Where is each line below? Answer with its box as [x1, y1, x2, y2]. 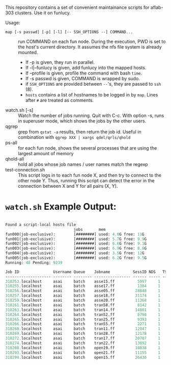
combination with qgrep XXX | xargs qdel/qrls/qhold [18, 134, 131, 140]
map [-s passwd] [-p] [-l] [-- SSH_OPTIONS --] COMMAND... [5, 30, 133, 35]
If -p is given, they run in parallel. [25, 59, 95, 65]
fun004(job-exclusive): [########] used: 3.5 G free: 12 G [5, 251, 145, 256]
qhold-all [5, 156, 24, 162]
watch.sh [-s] [5, 107, 34, 113]
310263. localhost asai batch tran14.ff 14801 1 [5, 307, 160, 312]
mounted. [18, 50, 38, 55]
